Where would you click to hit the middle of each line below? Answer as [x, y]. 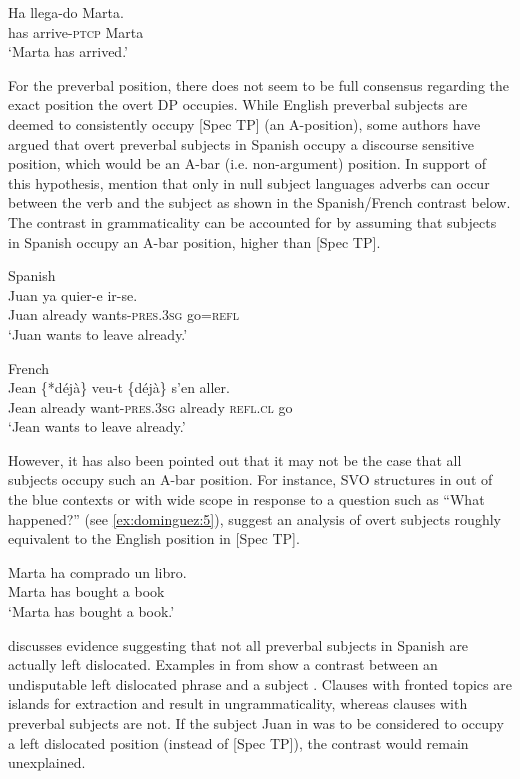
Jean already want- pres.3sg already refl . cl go [150, 406]
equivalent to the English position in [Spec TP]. [154, 538]
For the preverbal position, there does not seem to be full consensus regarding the [259, 84]
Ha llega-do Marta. [66, 12]
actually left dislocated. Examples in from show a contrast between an [223, 664]
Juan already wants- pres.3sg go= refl [123, 314]
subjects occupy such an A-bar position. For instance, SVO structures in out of [250, 479]
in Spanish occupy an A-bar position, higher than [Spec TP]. [194, 241]
